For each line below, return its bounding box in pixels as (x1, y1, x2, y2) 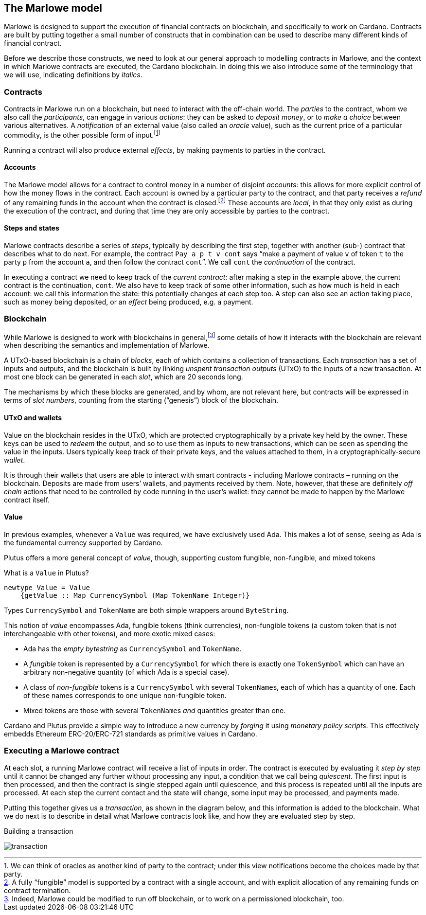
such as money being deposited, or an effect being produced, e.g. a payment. (4, 297, 253, 306)
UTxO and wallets (4, 413, 62, 422)
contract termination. (4, 886, 71, 895)
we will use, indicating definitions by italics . (4, 71, 142, 79)
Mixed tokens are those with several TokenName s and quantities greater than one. (23, 706, 286, 715)
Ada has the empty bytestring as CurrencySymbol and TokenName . (23, 644, 242, 653)
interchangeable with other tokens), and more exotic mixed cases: (4, 629, 215, 638)
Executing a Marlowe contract (4, 746, 120, 756)
